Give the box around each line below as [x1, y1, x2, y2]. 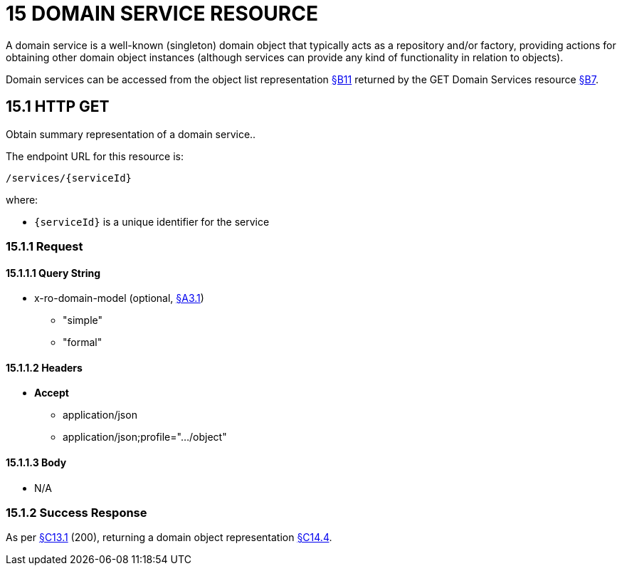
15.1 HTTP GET [6, 98, 110, 116]
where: [6, 193, 38, 206]
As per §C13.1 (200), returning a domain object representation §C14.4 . [6, 531, 332, 544]
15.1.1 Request [6, 239, 83, 253]
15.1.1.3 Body [6, 456, 67, 469]
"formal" [63, 336, 102, 349]
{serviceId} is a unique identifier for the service [34, 215, 270, 228]
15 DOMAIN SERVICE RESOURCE [6, 1, 318, 26]
